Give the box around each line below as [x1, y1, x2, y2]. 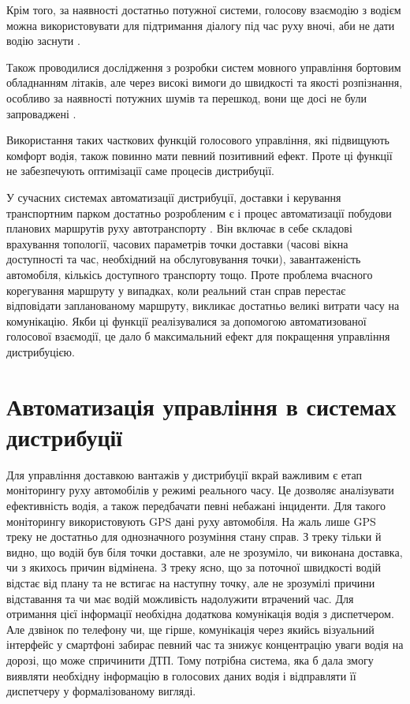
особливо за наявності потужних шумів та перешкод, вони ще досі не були [6, 89, 367, 106]
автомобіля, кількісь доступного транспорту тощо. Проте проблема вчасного [6, 266, 373, 282]
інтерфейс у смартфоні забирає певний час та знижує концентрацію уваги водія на [6, 636, 404, 653]
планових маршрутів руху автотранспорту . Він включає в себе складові [6, 220, 352, 237]
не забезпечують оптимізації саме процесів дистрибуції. [6, 162, 274, 179]
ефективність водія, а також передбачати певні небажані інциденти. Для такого [6, 497, 386, 513]
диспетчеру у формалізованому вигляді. [6, 683, 196, 699]
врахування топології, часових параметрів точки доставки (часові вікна [6, 235, 348, 251]
